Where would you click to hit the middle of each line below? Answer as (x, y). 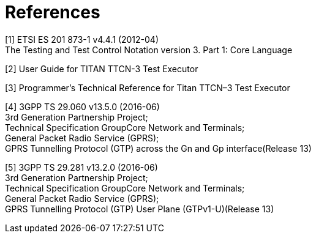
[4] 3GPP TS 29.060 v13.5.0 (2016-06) (82, 106)
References (53, 12)
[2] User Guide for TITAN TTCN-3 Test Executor (102, 69)
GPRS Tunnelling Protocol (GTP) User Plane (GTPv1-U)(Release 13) (140, 209)
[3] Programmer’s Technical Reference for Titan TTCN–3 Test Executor (148, 87)
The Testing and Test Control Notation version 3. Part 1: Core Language (149, 50)
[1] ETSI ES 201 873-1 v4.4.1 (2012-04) (82, 39)
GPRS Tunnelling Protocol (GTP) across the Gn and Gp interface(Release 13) (158, 148)
